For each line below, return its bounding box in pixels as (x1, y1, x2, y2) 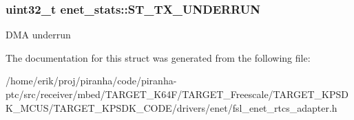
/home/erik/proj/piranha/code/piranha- (6, 73, 177, 88)
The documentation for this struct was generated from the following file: (6, 50, 311, 64)
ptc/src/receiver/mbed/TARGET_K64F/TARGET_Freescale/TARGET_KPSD (6, 87, 348, 101)
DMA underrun (6, 27, 71, 42)
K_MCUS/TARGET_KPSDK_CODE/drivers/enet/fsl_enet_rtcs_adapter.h (6, 100, 337, 115)
